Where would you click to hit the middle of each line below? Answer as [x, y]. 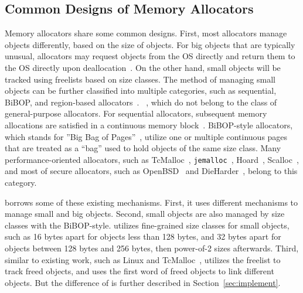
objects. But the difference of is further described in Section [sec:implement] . [143, 282]
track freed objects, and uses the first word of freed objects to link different [139, 271]
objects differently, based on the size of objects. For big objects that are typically [150, 44]
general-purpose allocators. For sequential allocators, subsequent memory [136, 113]
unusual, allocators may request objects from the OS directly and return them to [150, 56]
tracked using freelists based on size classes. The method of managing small [140, 79]
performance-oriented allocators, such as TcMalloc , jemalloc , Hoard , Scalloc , [152, 159]
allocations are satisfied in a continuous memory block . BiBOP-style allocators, [149, 125]
